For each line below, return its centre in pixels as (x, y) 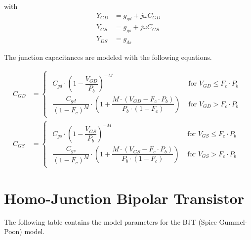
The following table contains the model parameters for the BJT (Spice (110, 221)
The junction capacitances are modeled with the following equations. (108, 57)
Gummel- (233, 221)
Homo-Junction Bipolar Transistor (124, 198)
